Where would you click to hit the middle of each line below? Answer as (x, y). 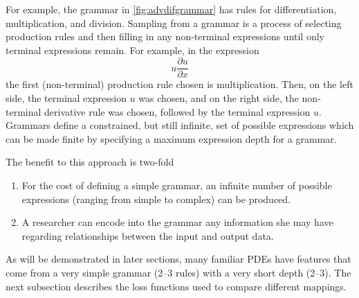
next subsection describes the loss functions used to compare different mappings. (176, 286)
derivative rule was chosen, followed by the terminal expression (177, 111)
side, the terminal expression (66, 98)
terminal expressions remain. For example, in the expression (132, 50)
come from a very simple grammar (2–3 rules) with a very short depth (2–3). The (178, 272)
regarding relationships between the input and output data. (148, 235)
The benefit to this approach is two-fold (90, 162)
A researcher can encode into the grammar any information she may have (177, 222)
